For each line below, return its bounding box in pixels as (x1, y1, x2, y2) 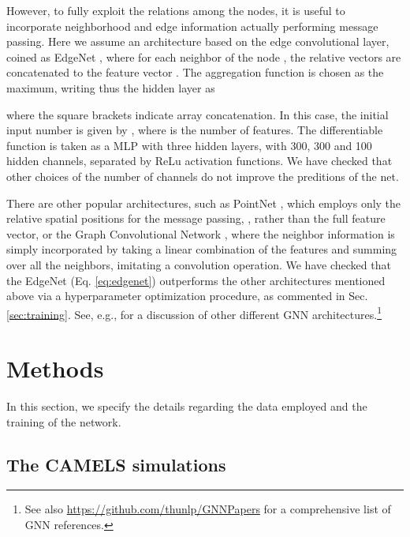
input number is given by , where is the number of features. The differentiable (6, 122, 383, 138)
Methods (6, 352, 104, 385)
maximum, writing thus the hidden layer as (6, 79, 215, 96)
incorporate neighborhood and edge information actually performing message (6, 17, 378, 34)
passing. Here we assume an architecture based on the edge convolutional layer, (6, 33, 389, 50)
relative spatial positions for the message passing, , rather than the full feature (6, 210, 386, 227)
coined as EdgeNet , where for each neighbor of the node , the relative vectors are (6, 48, 401, 65)
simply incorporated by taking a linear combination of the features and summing (6, 241, 397, 257)
